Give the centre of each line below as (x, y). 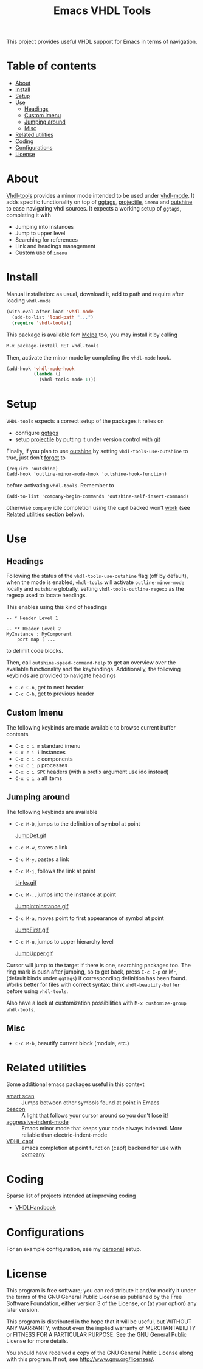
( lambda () (47, 374)
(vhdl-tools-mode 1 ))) (67, 380)
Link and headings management (55, 246)
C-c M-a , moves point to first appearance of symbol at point (89, 918)
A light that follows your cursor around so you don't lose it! (95, 1116)
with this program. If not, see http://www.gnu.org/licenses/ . (81, 1359)
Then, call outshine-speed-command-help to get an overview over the (91, 663)
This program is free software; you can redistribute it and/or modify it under (101, 1291)
